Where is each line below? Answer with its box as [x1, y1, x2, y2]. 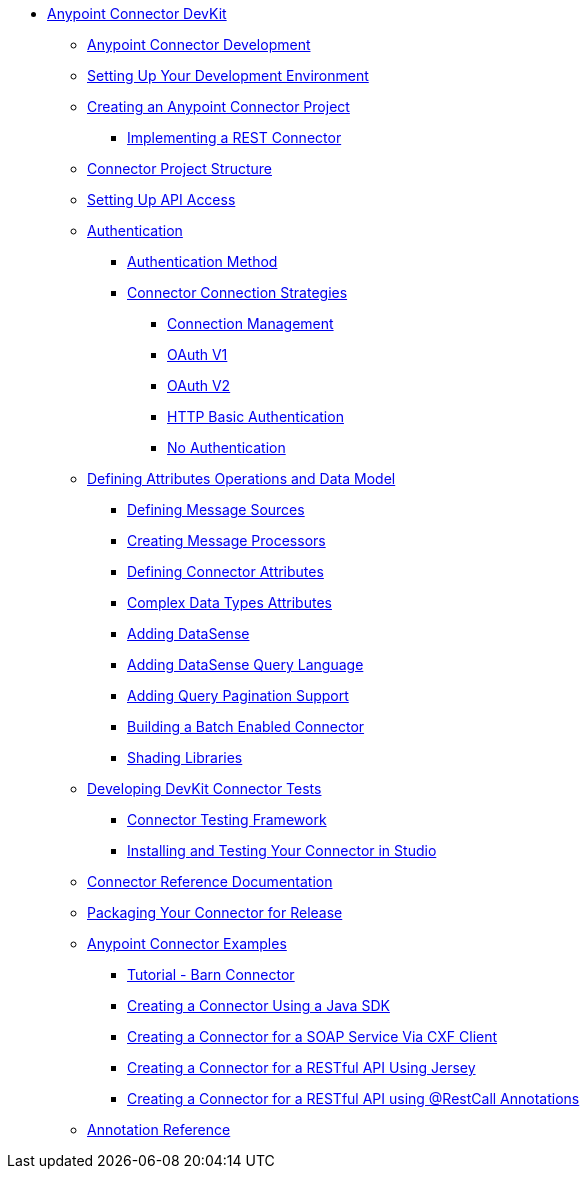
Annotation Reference [87, 1121, 231, 1138]
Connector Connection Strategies [127, 284, 348, 301]
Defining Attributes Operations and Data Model [87, 470, 396, 487]
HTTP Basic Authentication [167, 408, 344, 425]
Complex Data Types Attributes [127, 594, 332, 611]
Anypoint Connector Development [87, 36, 311, 53]
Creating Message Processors [127, 532, 326, 549]
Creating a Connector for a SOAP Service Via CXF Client [127, 1028, 498, 1045]
